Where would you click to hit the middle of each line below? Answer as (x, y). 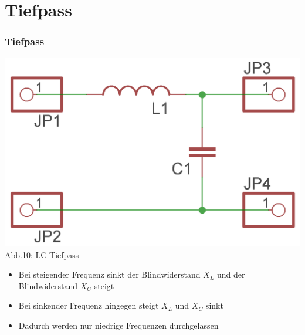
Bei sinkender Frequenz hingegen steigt (89, 305)
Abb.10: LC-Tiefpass (42, 254)
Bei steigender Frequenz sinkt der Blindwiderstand (109, 274)
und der (231, 274)
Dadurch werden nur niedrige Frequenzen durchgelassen (118, 325)
